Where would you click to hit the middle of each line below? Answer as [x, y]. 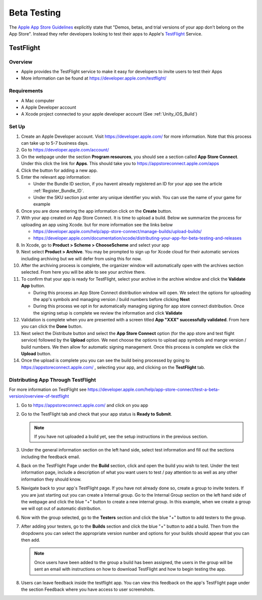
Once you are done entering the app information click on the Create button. [97, 211]
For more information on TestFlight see [48, 389]
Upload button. [36, 354]
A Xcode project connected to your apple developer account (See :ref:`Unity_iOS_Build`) [109, 114]
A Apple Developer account [49, 107]
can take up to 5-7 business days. [55, 143]
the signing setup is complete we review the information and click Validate [108, 313]
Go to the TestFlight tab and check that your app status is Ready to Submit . [97, 414]
